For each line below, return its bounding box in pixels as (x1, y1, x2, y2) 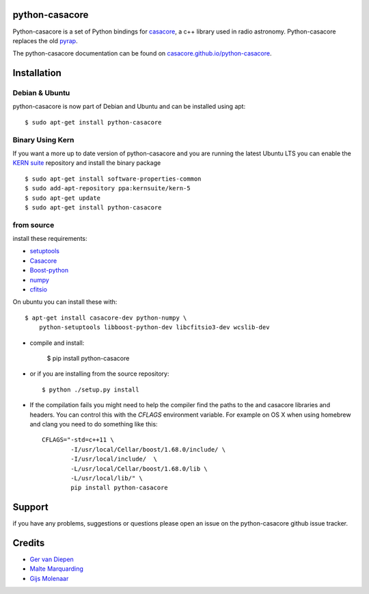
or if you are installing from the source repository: (29, 370, 169, 378)
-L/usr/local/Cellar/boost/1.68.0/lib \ (70, 465, 208, 472)
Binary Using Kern (12, 135, 74, 144)
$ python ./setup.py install (42, 385, 139, 393)
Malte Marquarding (29, 565, 83, 573)
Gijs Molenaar (29, 574, 69, 582)
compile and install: (29, 339, 85, 347)
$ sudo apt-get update (25, 194, 101, 202)
